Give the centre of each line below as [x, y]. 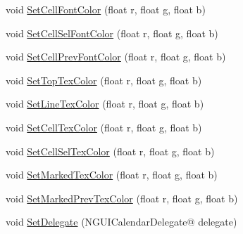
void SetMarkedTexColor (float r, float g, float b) [112, 175]
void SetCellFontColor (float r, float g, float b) [106, 9]
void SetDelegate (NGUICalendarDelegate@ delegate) [122, 222]
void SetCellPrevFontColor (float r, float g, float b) [116, 57]
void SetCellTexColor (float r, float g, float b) [104, 127]
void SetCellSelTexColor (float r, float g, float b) [110, 151]
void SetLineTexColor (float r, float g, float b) [105, 104]
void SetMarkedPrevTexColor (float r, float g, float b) [122, 198]
